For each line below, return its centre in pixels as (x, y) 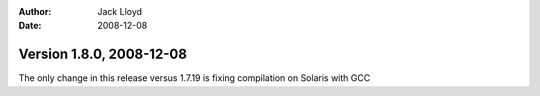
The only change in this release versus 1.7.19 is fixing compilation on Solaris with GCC (194, 78)
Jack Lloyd (120, 11)
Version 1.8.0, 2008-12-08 (102, 54)
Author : (35, 11)
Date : (30, 26)
